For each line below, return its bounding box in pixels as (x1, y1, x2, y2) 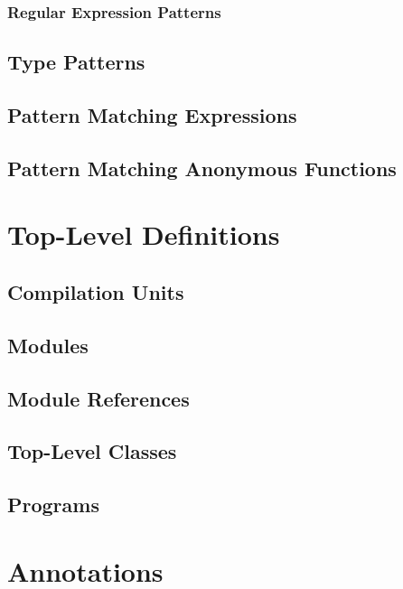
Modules (7, 331, 89, 359)
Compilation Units (7, 277, 184, 305)
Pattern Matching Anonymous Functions (7, 154, 397, 182)
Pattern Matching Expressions (7, 101, 297, 129)
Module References (7, 384, 190, 412)
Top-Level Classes (7, 437, 177, 465)
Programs (7, 491, 99, 519)
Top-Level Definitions (7, 216, 280, 253)
